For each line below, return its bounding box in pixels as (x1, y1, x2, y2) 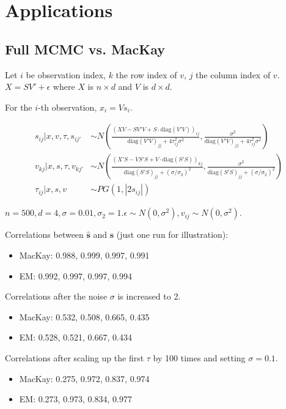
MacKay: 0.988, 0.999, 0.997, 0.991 (19, 249, 150, 262)
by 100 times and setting (153, 352, 246, 364)
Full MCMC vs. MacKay (5, 39, 166, 58)
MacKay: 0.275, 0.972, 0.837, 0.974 (19, 372, 150, 385)
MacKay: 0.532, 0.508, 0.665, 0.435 (19, 310, 150, 323)
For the (5, 100, 32, 113)
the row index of (116, 68, 177, 81)
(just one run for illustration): (116, 228, 229, 241)
